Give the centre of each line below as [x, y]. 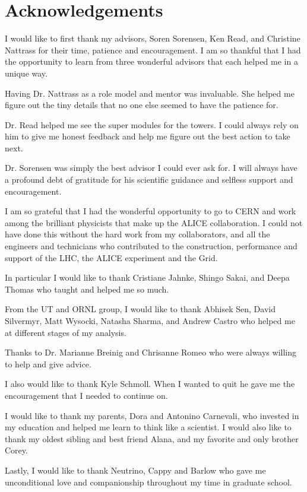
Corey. [16, 450]
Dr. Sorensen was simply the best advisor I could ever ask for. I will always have [151, 168]
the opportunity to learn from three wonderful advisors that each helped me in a [151, 61]
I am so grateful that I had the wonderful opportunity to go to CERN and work [151, 211]
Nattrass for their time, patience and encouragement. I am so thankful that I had [153, 50]
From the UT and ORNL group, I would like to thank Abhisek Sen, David [140, 309]
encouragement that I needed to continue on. [86, 395]
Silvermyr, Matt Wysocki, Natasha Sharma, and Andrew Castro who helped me [150, 320]
